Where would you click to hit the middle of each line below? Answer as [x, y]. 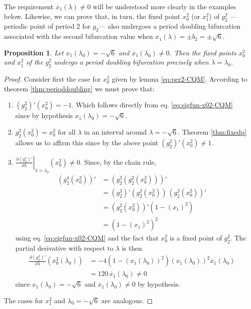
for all [67, 131]
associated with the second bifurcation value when [79, 36]
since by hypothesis [44, 115]
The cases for [24, 300]
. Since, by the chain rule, [118, 162]
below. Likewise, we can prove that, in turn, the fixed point [92, 16]
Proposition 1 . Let [34, 52]
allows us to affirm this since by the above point [87, 142]
